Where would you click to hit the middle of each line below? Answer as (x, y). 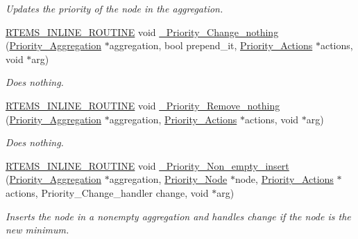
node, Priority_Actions (284, 179)
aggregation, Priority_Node (168, 179)
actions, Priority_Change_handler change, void (107, 192)
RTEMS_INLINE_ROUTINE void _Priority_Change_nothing (142, 32)
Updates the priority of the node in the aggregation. (114, 8)
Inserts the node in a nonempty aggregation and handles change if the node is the (178, 216)
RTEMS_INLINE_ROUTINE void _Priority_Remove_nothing (143, 105)
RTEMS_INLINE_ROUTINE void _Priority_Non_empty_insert (147, 165)
